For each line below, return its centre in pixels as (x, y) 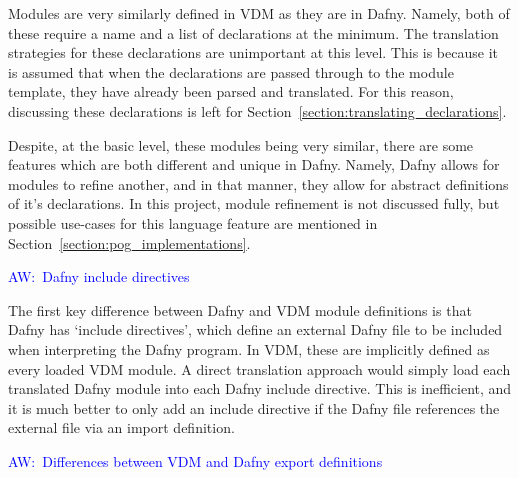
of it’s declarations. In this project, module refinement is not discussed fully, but (254, 203)
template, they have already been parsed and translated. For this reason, (231, 91)
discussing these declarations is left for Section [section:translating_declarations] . (257, 110)
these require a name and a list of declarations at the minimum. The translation (253, 32)
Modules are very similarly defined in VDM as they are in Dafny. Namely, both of (259, 13)
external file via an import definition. (121, 427)
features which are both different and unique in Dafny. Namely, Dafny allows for (254, 164)
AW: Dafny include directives (99, 276)
